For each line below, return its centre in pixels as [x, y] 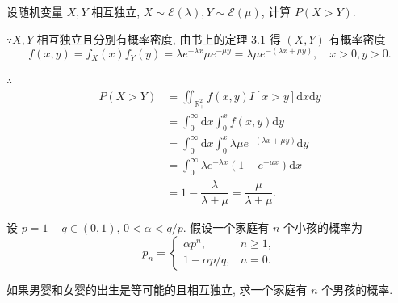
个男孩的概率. [357, 289]
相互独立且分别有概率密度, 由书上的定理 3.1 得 [159, 38]
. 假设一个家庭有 [226, 227]
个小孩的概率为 [323, 227]
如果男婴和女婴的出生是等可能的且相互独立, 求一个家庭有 [157, 289]
